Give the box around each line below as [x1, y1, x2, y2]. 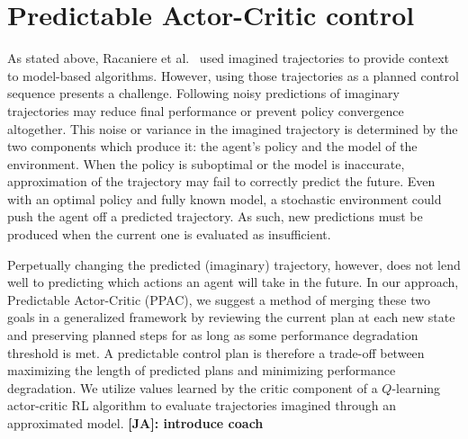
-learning [391, 378, 441, 397]
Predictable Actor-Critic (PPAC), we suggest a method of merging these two [7, 290, 430, 309]
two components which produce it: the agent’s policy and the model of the [7, 137, 418, 156]
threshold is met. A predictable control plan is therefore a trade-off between [7, 343, 425, 362]
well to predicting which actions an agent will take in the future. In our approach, [7, 273, 459, 291]
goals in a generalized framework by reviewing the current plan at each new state [7, 308, 455, 327]
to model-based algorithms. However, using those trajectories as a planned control [7, 66, 459, 85]
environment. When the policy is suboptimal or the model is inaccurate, [7, 154, 405, 173]
